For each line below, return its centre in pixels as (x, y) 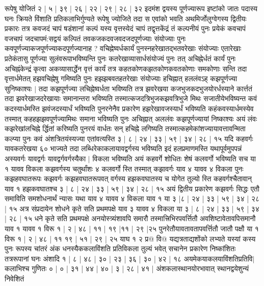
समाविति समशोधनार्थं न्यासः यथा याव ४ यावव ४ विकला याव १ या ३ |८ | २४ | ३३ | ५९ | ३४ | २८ (132, 198)
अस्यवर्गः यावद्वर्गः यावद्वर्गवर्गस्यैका (45, 158)
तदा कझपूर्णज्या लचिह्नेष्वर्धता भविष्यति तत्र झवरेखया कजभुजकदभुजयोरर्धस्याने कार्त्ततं (145, 88)
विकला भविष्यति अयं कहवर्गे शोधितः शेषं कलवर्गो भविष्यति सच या (174, 158)
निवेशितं (15, 279)
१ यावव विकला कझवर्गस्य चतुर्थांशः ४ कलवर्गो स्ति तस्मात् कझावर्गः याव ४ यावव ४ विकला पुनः (124, 168)
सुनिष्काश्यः (18, 88)
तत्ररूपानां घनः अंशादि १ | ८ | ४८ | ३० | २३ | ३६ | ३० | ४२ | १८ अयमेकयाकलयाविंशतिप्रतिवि (129, 258)
